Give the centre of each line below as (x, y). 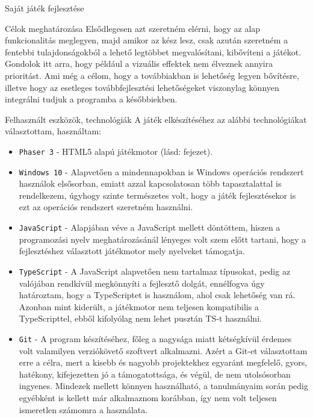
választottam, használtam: (53, 131)
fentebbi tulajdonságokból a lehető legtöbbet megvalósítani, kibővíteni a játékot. (153, 51)
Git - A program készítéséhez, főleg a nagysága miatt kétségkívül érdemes (155, 338)
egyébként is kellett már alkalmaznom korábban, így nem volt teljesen (148, 397)
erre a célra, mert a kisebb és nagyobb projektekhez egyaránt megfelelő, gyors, (163, 362)
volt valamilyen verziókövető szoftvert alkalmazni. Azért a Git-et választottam (163, 350)
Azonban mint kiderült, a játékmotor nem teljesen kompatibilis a (139, 306)
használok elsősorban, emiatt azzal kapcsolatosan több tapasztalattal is (150, 183)
